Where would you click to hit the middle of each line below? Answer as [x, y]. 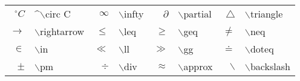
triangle [266, 14]
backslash [270, 66]
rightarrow [62, 31]
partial [197, 14]
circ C [58, 14]
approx [198, 66]
